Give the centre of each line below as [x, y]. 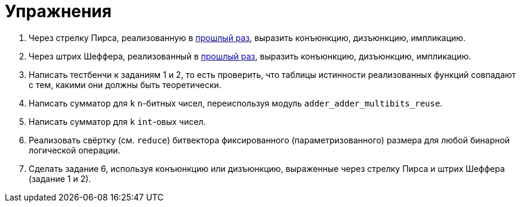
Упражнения [58, 11]
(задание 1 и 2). [60, 178]
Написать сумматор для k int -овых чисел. [117, 121]
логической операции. [75, 150]
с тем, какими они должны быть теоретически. [125, 84]
